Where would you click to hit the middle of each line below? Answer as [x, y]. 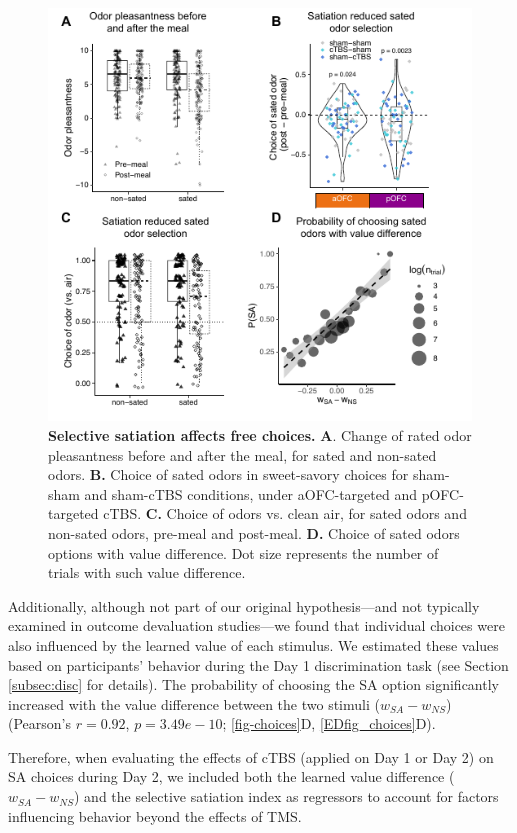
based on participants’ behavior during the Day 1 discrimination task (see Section [258, 664]
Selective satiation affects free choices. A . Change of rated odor [260, 434]
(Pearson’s [39, 723]
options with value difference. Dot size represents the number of [243, 552]
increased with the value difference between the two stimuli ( [194, 703]
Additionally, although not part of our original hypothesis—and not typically [244, 605]
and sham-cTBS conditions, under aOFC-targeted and [250, 493]
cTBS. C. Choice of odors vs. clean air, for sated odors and [285, 513]
